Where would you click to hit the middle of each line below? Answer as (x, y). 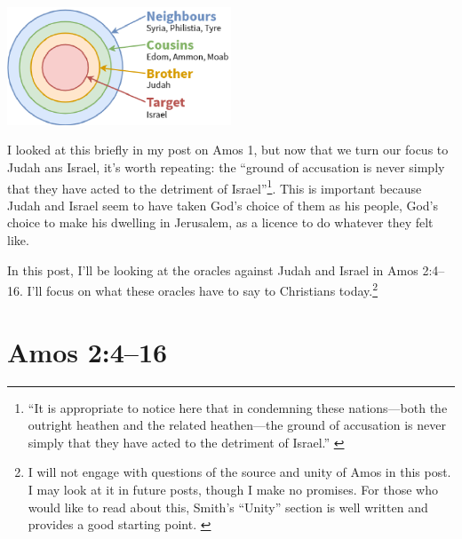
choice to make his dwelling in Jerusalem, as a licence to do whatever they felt (220, 222)
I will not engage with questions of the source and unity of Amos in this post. (239, 472)
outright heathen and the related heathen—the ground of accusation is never (237, 425)
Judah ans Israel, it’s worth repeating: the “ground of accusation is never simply (226, 166)
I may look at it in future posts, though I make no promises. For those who (233, 489)
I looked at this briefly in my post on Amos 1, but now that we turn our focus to (228, 150)
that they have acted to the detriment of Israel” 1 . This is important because (215, 186)
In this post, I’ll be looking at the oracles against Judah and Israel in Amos (213, 269)
